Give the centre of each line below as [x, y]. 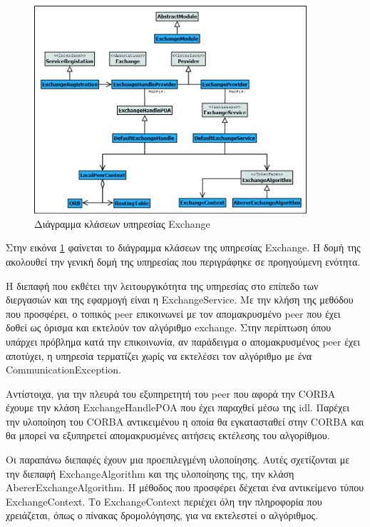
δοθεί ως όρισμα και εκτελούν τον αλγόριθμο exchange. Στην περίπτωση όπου [169, 327]
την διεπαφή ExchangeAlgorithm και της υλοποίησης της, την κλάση [150, 473]
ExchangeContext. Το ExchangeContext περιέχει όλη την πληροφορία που [164, 501]
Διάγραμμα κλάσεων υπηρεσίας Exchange [122, 223]
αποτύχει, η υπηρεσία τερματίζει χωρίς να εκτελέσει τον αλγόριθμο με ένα [159, 355]
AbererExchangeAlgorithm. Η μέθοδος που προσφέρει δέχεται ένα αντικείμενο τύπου [185, 487]
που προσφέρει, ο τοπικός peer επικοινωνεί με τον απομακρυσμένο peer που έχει [173, 313]
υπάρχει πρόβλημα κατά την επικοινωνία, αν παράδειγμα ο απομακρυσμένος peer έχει [183, 341]
